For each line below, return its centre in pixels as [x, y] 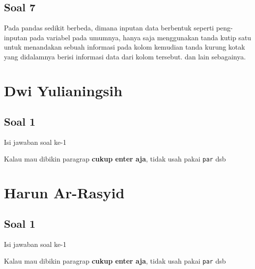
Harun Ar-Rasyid [64, 192]
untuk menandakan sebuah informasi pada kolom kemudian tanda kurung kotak [125, 47]
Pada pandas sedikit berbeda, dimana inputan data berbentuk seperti [109, 28]
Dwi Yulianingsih [63, 90]
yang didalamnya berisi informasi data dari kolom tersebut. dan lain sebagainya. [125, 56]
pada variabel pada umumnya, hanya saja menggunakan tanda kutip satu [141, 37]
